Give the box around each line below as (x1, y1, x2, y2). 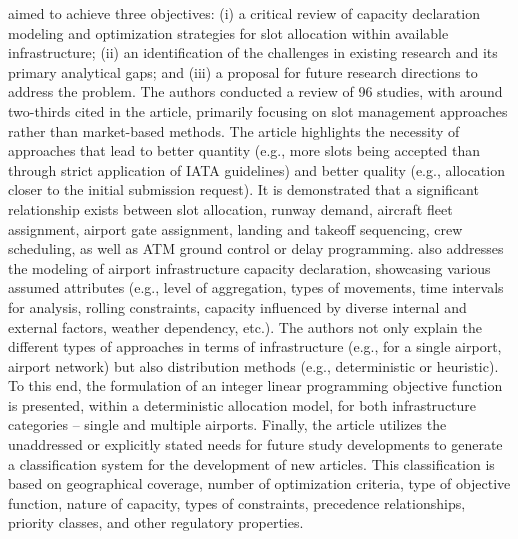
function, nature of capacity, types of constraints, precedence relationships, (8, 492, 466, 513)
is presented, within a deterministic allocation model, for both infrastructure (8, 394, 477, 415)
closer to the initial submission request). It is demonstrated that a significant (8, 179, 479, 200)
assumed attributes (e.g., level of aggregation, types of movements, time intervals (8, 277, 504, 298)
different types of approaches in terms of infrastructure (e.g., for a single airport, (8, 336, 502, 357)
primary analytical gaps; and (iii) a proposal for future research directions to (8, 61, 478, 82)
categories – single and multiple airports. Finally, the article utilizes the (8, 414, 447, 435)
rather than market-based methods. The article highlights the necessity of (8, 120, 460, 141)
